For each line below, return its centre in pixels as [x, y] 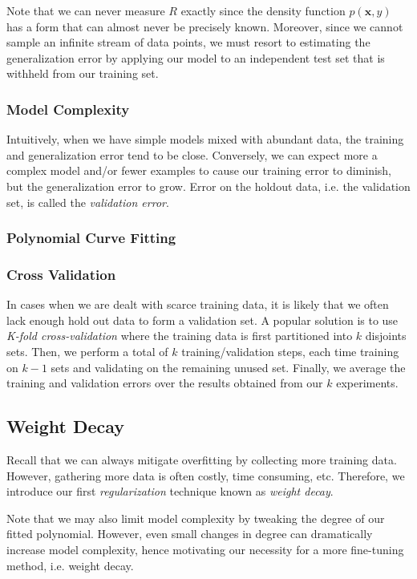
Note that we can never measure [86, 10]
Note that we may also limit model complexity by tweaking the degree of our [196, 518]
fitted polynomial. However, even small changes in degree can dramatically [190, 534]
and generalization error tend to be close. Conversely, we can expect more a [192, 154]
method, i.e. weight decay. [70, 565]
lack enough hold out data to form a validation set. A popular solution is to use [202, 320]
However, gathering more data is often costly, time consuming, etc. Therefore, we [206, 475]
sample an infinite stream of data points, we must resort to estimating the [188, 42]
